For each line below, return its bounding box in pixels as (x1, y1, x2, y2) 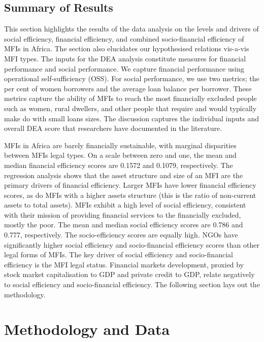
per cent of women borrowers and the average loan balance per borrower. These (4, 83, 252, 93)
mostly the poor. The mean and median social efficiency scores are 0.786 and (4, 219, 243, 230)
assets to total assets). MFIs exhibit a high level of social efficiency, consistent (4, 199, 246, 210)
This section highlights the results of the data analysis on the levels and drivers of (4, 23, 259, 34)
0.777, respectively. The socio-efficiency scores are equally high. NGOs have (4, 229, 238, 240)
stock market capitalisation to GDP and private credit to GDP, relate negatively (4, 269, 255, 280)
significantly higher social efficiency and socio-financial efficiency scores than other (4, 239, 259, 250)
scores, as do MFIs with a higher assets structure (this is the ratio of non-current (4, 189, 256, 200)
